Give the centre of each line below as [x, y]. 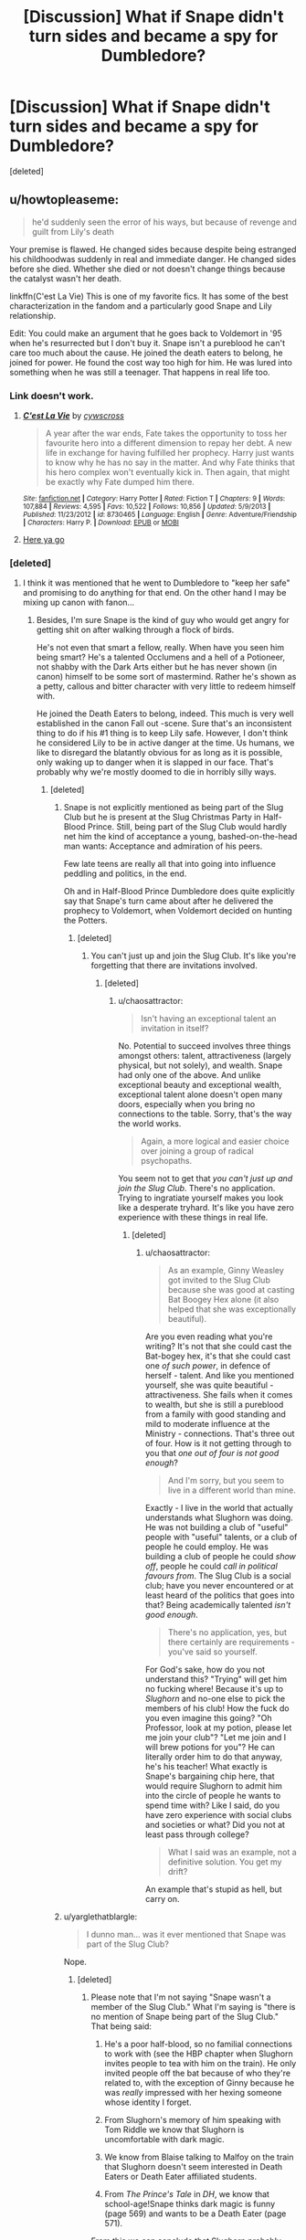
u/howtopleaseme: [64, 200]
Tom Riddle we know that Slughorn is [174, 2129]
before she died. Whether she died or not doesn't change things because [148, 269]
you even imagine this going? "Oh [208, 1718]
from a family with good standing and [215, 1414]
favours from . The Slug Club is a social [218, 1576]
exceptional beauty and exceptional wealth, [200, 1085]
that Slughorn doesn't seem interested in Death [194, 2167]
